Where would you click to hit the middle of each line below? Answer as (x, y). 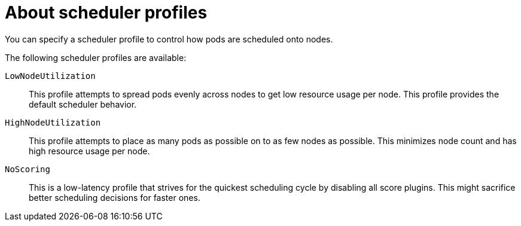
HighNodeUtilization (53, 122)
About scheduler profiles (106, 13)
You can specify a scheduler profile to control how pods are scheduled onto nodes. (169, 39)
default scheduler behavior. (83, 104)
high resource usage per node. (89, 151)
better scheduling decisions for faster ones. (115, 197)
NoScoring (28, 169)
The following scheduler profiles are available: (96, 57)
